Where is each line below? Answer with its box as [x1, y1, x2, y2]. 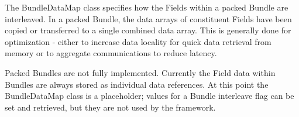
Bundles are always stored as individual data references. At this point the [5, 78, 269, 90]
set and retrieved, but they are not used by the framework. [5, 101, 216, 113]
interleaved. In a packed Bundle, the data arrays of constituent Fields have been [5, 12, 292, 25]
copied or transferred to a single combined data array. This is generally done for [5, 24, 291, 36]
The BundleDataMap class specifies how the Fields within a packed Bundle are [5, 1, 288, 13]
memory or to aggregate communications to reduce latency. [5, 47, 217, 59]
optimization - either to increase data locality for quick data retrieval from [5, 35, 271, 47]
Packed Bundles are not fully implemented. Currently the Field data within [5, 66, 276, 78]
